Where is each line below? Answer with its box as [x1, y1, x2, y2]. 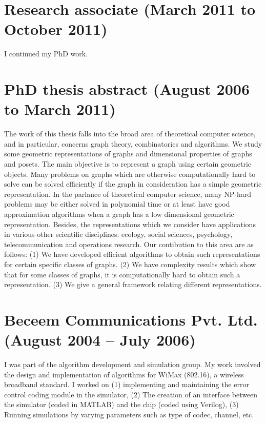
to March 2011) [4, 98, 116, 119]
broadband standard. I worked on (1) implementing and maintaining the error [4, 379, 249, 390]
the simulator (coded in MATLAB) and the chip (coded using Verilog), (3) [4, 399, 239, 410]
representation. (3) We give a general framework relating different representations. [4, 279, 262, 290]
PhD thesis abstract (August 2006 [4, 78, 250, 99]
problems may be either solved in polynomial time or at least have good [4, 198, 230, 209]
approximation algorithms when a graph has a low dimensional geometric [4, 208, 234, 219]
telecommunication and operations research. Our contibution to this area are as [4, 238, 254, 249]
